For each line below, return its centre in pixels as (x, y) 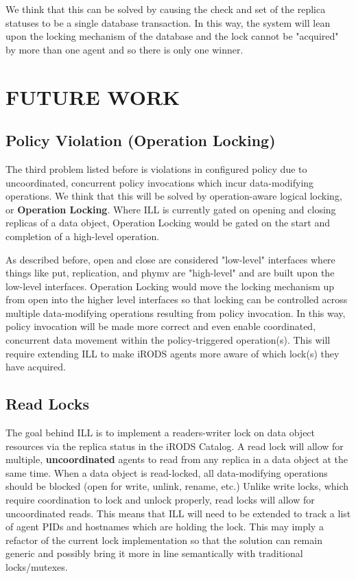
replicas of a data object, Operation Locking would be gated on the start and (168, 223)
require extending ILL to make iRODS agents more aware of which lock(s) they (173, 353)
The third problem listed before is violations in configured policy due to (156, 168)
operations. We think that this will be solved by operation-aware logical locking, (174, 196)
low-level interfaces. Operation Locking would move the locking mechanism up (170, 286)
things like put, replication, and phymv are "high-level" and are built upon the (170, 273)
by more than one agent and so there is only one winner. (124, 49)
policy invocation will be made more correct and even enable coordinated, (161, 326)
